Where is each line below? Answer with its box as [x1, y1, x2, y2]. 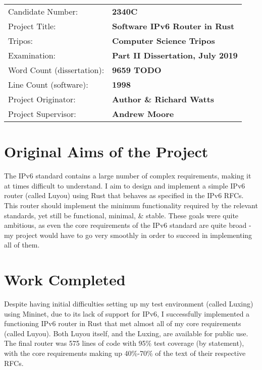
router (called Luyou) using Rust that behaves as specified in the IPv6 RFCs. [4, 190, 244, 201]
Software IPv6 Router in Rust [112, 20, 235, 32]
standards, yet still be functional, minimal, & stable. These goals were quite [4, 210, 239, 220]
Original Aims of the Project [4, 141, 208, 162]
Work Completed [4, 269, 126, 290]
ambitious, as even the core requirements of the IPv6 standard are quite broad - [4, 220, 251, 230]
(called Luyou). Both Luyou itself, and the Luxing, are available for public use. [4, 328, 248, 338]
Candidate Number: [8, 6, 78, 17]
